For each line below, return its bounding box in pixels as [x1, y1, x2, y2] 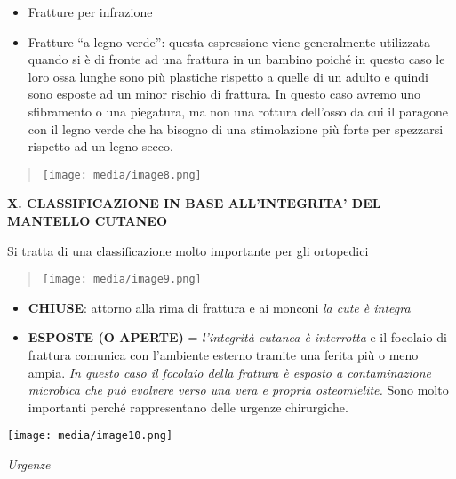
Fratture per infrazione [28, 3, 153, 20]
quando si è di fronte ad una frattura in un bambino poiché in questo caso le [28, 50, 445, 68]
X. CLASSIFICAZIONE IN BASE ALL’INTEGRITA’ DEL [7, 194, 381, 212]
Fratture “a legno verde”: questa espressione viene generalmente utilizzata [28, 32, 430, 51]
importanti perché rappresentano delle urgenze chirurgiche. [28, 397, 348, 416]
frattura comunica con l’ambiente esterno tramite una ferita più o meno [28, 346, 419, 364]
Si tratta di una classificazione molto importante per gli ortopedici [7, 241, 369, 259]
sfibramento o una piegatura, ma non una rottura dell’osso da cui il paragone [28, 101, 448, 120]
